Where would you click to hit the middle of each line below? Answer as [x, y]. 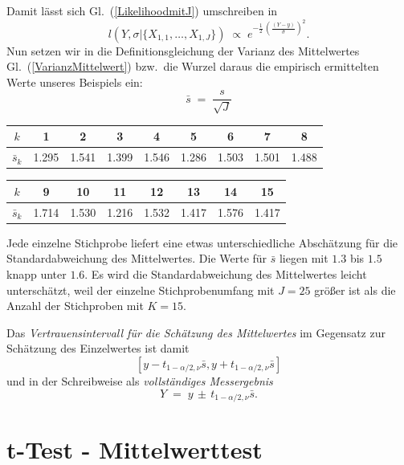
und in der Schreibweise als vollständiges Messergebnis [140, 380]
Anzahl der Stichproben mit [75, 306]
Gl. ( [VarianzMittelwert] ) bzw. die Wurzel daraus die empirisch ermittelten [193, 66]
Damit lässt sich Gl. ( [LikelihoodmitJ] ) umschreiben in [142, 10]
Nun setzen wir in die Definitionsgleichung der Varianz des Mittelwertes [183, 50]
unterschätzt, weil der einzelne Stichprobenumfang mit [141, 290]
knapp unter [37, 273]
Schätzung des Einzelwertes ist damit [98, 348]
